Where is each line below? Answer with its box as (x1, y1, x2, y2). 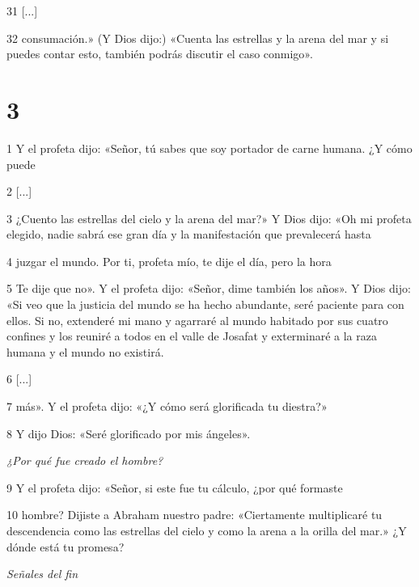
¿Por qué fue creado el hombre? (6, 452, 163, 469)
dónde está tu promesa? (6, 538, 125, 555)
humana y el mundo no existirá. (6, 343, 164, 360)
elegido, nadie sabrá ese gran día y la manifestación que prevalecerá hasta (6, 226, 371, 243)
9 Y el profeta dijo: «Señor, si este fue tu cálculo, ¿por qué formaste (6, 479, 343, 496)
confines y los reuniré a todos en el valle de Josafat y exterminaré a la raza (6, 327, 377, 344)
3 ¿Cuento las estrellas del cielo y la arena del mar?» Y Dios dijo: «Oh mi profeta (6, 209, 412, 226)
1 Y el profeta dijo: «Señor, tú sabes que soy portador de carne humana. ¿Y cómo (6, 139, 413, 156)
